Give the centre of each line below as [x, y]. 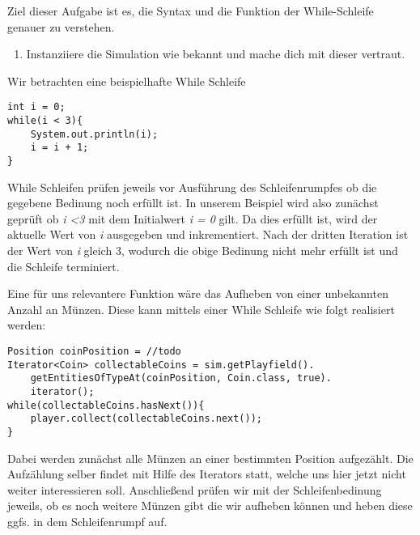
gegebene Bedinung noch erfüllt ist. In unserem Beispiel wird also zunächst [193, 203]
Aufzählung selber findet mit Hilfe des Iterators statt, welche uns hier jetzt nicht [207, 474]
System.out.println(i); [94, 134]
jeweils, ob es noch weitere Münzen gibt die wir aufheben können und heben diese [210, 505]
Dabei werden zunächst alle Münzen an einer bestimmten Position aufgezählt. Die [210, 458]
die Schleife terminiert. [64, 266]
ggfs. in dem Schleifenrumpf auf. [87, 521]
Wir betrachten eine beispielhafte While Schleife [127, 81]
